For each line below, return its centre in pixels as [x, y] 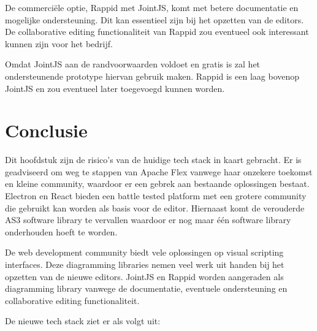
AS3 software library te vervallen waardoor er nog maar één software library [148, 220]
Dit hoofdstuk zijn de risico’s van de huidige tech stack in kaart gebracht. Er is [153, 160]
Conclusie [46, 130]
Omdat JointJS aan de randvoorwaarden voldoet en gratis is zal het [133, 64]
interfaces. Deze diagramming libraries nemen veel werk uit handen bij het [145, 264]
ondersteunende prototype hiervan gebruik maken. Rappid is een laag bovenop [152, 76]
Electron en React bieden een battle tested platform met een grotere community [156, 196]
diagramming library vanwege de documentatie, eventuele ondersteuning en [146, 288]
